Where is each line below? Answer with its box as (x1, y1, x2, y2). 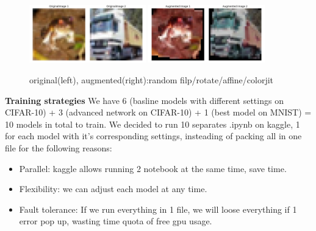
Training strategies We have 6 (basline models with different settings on (5, 94, 284, 106)
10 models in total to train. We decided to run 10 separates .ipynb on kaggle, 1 (5, 117, 300, 130)
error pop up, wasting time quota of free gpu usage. (19, 215, 212, 227)
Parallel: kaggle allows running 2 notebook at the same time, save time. (19, 162, 287, 174)
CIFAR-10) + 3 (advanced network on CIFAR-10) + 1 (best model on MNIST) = (5, 106, 312, 119)
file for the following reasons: (5, 141, 112, 154)
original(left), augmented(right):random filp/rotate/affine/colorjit (29, 73, 274, 86)
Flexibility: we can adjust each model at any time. (19, 182, 207, 195)
